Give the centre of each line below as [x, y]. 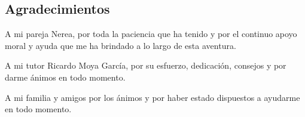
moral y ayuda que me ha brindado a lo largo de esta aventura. [121, 45]
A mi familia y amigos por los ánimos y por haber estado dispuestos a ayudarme [152, 97]
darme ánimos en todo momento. [65, 77]
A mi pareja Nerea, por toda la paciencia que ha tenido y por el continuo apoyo [151, 34]
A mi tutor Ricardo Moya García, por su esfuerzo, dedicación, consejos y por [146, 65]
